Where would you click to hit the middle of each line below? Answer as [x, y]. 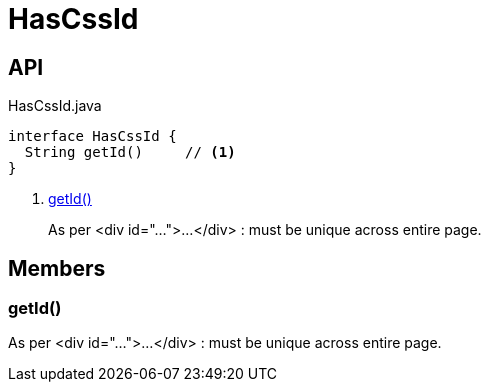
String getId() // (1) [130, 152]
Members [57, 268]
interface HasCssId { [92, 136]
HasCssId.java [55, 106]
